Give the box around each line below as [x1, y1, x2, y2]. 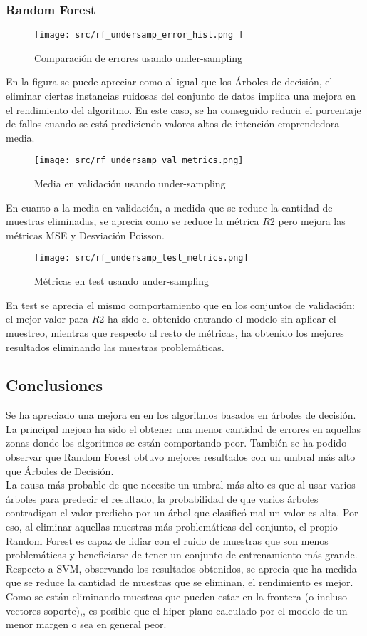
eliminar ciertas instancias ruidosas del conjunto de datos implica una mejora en [6, 88, 356, 103]
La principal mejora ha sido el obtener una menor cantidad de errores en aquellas [6, 421, 361, 436]
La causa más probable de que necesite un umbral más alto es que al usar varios [6, 477, 356, 492]
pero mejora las [278, 214, 346, 229]
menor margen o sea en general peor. [6, 617, 167, 632]
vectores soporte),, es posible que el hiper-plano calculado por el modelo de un [6, 603, 348, 617]
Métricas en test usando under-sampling [34, 273, 209, 288]
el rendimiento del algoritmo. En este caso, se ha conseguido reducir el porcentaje [6, 102, 361, 117]
